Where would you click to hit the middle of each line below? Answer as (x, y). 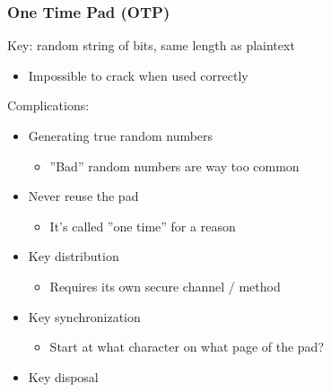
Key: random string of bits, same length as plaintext (151, 45)
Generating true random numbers (121, 135)
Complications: (48, 105)
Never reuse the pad (83, 196)
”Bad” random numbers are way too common (174, 166)
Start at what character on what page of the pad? (187, 347)
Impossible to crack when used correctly (138, 75)
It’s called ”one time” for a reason (143, 226)
